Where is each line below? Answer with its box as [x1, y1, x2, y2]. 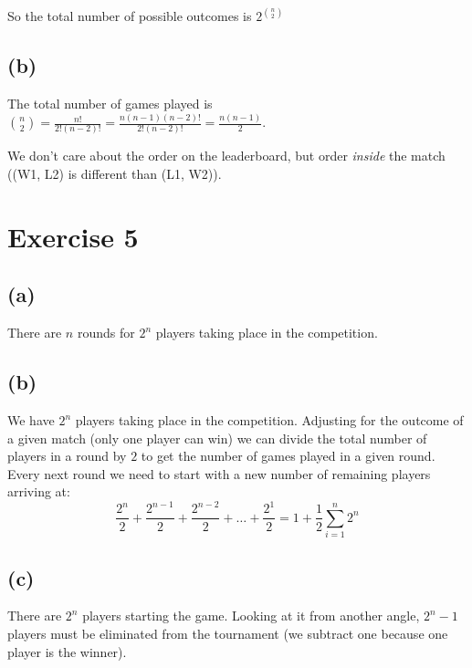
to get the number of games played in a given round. [141, 446, 435, 465]
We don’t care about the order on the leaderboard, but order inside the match [7, 146, 446, 165]
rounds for [77, 323, 135, 342]
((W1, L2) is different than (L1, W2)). [7, 164, 222, 183]
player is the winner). [7, 642, 127, 661]
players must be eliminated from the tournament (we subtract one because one [7, 624, 448, 643]
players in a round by [7, 446, 127, 465]
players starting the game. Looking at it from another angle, [82, 606, 420, 625]
